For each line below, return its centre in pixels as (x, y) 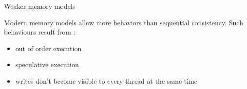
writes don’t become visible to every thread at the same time (106, 80)
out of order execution (48, 48)
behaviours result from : (40, 32)
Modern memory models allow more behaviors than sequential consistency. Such (123, 22)
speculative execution (47, 64)
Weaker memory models (40, 6)
